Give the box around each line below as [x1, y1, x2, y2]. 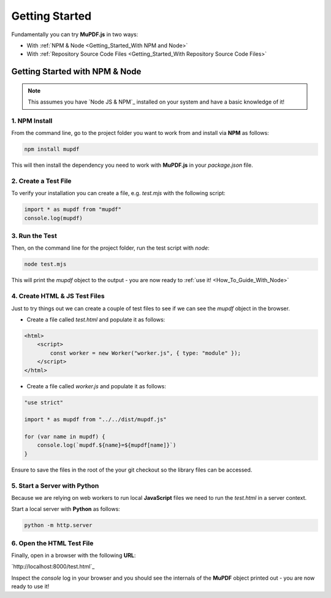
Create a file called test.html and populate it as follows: [26, 316, 165, 323]
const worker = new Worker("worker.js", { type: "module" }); [50, 350, 242, 356]
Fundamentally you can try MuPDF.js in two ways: [11, 31, 139, 38]
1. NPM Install [11, 117, 53, 125]
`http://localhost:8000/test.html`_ [11, 563, 95, 570]
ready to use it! [11, 583, 50, 590]
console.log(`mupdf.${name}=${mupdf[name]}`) [37, 442, 177, 449]
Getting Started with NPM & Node [11, 66, 142, 77]
